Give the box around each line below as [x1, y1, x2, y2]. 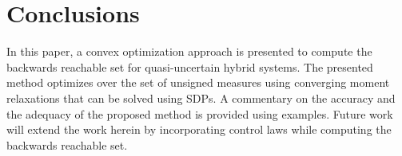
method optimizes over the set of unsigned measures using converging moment [6, 74, 390, 91]
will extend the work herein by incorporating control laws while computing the [6, 121, 392, 138]
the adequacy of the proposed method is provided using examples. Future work [6, 105, 393, 122]
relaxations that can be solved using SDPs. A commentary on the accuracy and [6, 89, 396, 106]
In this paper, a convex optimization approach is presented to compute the [6, 43, 372, 60]
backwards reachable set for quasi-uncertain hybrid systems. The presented [6, 58, 373, 75]
